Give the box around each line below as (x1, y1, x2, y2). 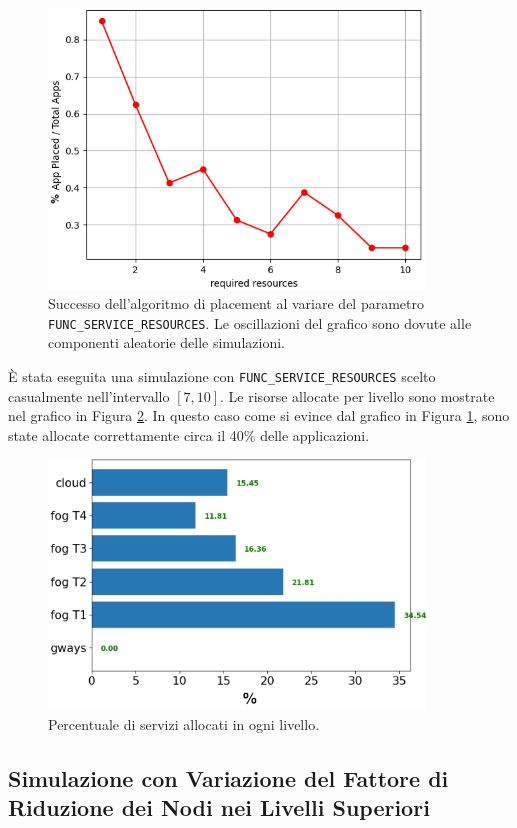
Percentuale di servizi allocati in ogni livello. (48, 713, 320, 734)
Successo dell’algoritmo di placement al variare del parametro (48, 293, 424, 314)
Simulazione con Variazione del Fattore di (8, 762, 449, 793)
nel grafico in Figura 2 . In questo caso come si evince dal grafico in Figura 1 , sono (8, 405, 510, 426)
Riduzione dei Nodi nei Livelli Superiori (8, 792, 430, 823)
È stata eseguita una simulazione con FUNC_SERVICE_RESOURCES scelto (8, 366, 436, 387)
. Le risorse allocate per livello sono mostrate (220, 385, 495, 406)
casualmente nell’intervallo (8, 385, 170, 406)
